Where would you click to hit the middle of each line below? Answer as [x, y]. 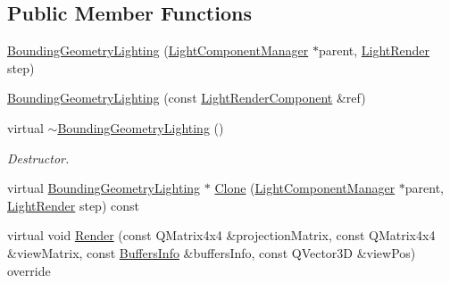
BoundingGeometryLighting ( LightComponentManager [158, 50]
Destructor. [38, 158]
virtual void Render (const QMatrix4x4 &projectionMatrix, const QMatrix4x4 [221, 235]
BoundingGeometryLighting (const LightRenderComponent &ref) [187, 98]
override [29, 270]
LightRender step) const [73, 205]
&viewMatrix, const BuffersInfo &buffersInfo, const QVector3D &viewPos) [212, 252]
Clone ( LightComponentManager [305, 188]
